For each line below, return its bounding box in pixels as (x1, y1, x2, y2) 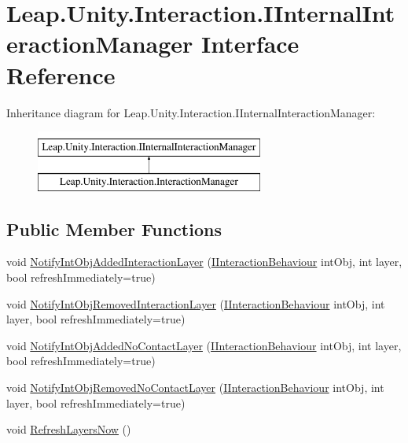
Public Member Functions (6, 216, 222, 241)
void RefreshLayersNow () (6, 421, 131, 437)
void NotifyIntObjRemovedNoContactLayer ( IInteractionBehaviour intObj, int (6, 379, 384, 396)
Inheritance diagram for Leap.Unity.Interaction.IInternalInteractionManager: (6, 104, 376, 120)
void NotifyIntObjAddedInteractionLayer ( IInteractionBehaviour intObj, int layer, (6, 253, 402, 270)
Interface (201, 28, 300, 60)
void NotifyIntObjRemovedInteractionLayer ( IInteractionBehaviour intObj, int (6, 295, 385, 312)
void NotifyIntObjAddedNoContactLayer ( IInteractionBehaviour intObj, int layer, (6, 337, 402, 353)
